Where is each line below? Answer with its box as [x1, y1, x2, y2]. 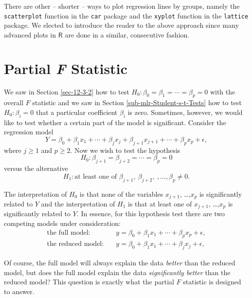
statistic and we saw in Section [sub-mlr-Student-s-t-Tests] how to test [32, 97, 242, 108]
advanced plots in [4, 29, 56, 39]
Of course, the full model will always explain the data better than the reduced [4, 258, 235, 268]
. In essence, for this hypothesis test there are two [76, 208, 225, 219]
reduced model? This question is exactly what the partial [4, 277, 174, 287]
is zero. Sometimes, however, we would [127, 107, 243, 117]
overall [4, 97, 24, 108]
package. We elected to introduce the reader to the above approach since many [4, 20, 239, 30]
